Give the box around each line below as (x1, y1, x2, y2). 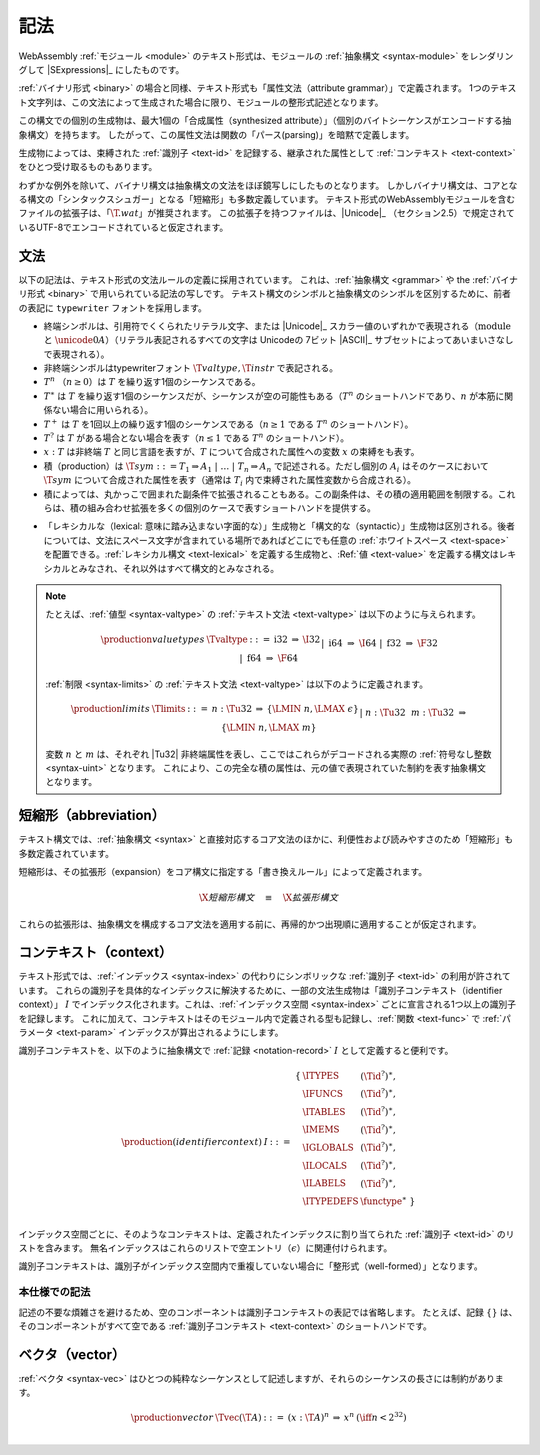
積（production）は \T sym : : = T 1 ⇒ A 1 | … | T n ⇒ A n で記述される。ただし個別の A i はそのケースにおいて (43, 460, 490, 474)
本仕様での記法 (18, 1285, 91, 1299)
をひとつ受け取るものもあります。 (18, 161, 158, 173)
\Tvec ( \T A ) (215, 1412, 262, 1424)
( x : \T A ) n (287, 1410, 330, 1424)
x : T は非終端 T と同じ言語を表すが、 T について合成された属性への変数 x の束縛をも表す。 (43, 446, 420, 458)
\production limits (70, 703, 150, 715)
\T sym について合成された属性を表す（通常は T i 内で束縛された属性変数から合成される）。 (43, 474, 417, 489)
